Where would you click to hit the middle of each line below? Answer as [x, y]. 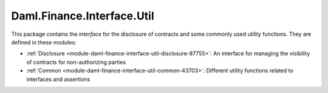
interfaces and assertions [58, 79]
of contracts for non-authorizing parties [76, 62]
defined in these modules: [44, 42]
